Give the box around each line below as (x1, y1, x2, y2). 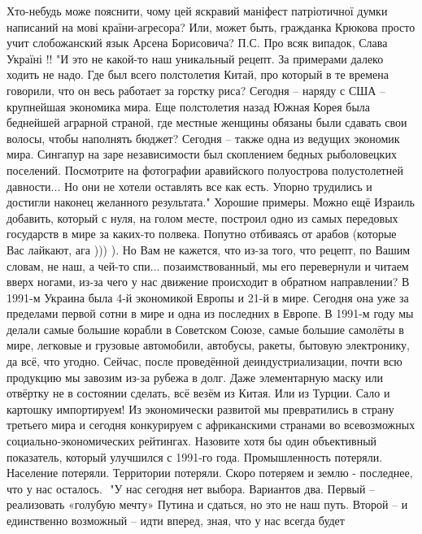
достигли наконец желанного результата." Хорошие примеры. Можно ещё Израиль (7, 193, 415, 211)
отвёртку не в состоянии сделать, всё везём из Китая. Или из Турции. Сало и (7, 384, 390, 402)
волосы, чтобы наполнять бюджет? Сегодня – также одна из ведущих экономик (7, 129, 400, 146)
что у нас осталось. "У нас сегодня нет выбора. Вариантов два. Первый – (7, 480, 376, 497)
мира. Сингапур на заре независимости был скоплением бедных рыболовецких (7, 145, 397, 163)
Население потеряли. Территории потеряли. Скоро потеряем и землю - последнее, (7, 464, 413, 481)
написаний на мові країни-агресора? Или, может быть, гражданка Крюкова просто (7, 18, 415, 35)
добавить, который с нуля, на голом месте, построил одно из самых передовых (7, 209, 398, 226)
